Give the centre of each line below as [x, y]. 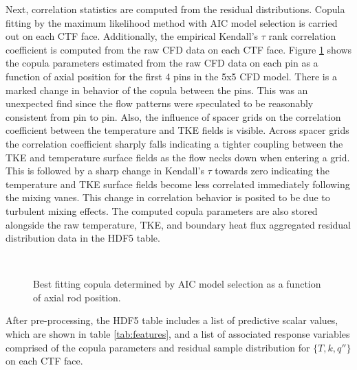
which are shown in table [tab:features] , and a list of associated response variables [178, 334]
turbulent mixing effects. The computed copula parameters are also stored [162, 210]
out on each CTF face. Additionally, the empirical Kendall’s [132, 36]
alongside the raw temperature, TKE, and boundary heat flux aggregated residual [178, 224]
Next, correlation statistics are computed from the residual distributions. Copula [175, 9]
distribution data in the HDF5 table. [83, 238]
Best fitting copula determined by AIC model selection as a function [177, 284]
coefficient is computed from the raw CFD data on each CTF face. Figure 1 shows [179, 49]
